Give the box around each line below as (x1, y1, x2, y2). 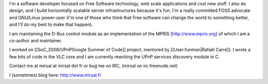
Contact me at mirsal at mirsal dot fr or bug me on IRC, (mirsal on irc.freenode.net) (9, 63, 178, 69)
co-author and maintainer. (9, 37, 63, 43)
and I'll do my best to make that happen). (9, 21, 93, 27)
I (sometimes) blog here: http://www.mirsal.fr (9, 72, 101, 78)
